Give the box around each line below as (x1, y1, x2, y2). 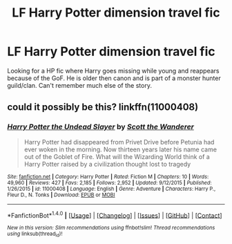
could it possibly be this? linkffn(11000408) (7, 102, 199, 113)
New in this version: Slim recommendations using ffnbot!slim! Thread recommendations (7, 225, 215, 232)
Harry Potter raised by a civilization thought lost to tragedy (23, 160, 191, 168)
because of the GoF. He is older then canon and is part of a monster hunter (7, 74, 221, 82)
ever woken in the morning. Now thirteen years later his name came (23, 145, 217, 153)
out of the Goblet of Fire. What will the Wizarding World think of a (23, 152, 211, 160)
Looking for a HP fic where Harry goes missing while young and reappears (7, 66, 220, 75)
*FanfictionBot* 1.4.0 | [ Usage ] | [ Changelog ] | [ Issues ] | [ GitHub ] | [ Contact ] (7, 209, 222, 219)
